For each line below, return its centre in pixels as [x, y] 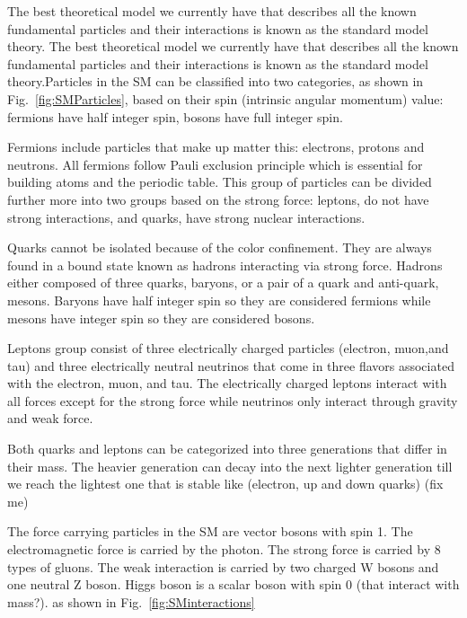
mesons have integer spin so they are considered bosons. [161, 318]
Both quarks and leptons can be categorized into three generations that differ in [227, 449]
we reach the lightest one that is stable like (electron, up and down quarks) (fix [225, 484]
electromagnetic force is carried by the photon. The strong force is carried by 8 [224, 549]
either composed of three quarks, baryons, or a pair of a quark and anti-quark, [223, 283]
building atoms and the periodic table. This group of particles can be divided [220, 182]
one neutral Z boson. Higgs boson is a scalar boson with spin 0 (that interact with [233, 584]
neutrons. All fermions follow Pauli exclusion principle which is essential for [215, 164]
